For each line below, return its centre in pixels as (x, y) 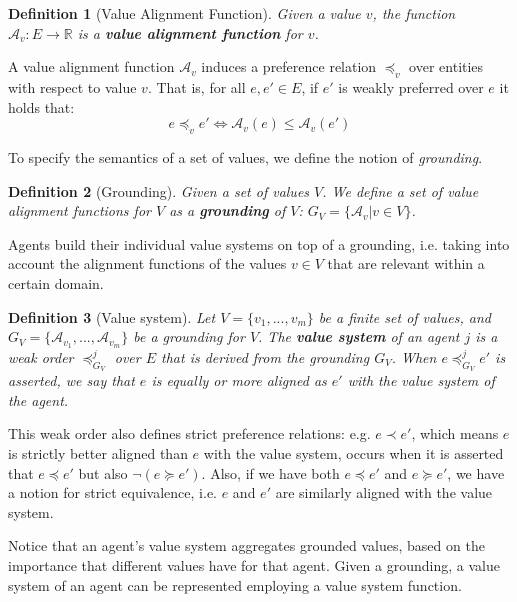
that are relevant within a (406, 263)
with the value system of (421, 380)
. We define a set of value (400, 190)
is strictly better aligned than (98, 452)
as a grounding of (227, 210)
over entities (446, 66)
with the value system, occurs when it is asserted (353, 452)
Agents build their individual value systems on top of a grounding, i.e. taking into (259, 243)
